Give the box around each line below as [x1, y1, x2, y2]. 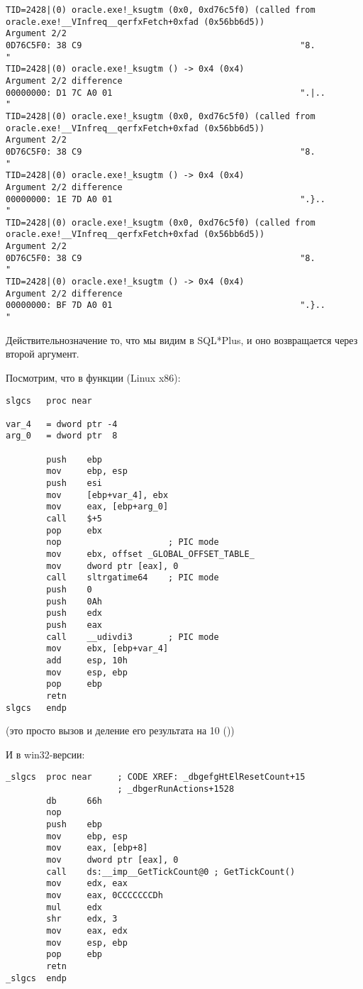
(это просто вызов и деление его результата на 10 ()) [6, 723, 235, 738]
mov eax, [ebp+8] [46, 843, 148, 853]
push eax [46, 619, 103, 630]
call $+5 [46, 514, 103, 524]
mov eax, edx [46, 925, 128, 936]
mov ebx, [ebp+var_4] [46, 643, 169, 654]
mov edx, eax [46, 878, 128, 889]
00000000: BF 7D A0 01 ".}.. [6, 300, 326, 311]
